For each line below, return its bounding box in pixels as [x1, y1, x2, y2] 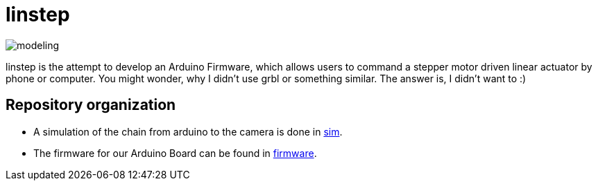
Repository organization [6, 96, 176, 114]
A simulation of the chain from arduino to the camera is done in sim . [33, 125, 343, 138]
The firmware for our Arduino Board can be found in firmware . [33, 147, 317, 159]
